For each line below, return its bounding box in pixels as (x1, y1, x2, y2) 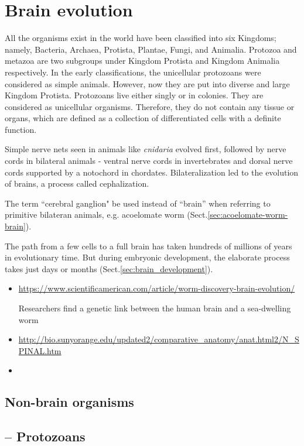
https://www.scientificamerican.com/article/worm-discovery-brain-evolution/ (18, 282, 295, 294)
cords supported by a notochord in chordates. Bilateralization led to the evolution (5, 166, 299, 178)
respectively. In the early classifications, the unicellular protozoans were (5, 66, 261, 78)
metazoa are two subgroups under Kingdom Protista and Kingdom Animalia (5, 54, 280, 67)
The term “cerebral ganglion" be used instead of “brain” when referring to (5, 197, 271, 209)
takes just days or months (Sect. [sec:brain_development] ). (5, 262, 213, 275)
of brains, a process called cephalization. (5, 177, 149, 190)
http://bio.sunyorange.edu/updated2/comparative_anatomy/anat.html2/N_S (18, 333, 299, 345)
